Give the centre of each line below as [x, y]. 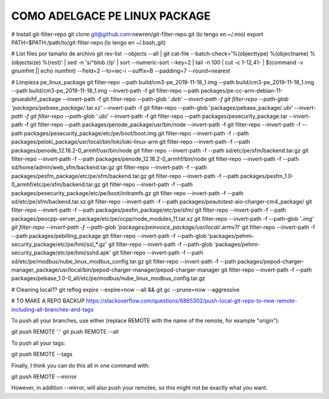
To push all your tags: [38, 343]
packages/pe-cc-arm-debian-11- [242, 90]
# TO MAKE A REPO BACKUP [48, 301]
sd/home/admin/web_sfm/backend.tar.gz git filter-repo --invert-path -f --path [109, 167]
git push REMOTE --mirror [44, 376]
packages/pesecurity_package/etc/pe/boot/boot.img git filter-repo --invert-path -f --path [136, 133]
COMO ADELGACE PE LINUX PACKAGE [111, 16]
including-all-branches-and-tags [52, 309]
